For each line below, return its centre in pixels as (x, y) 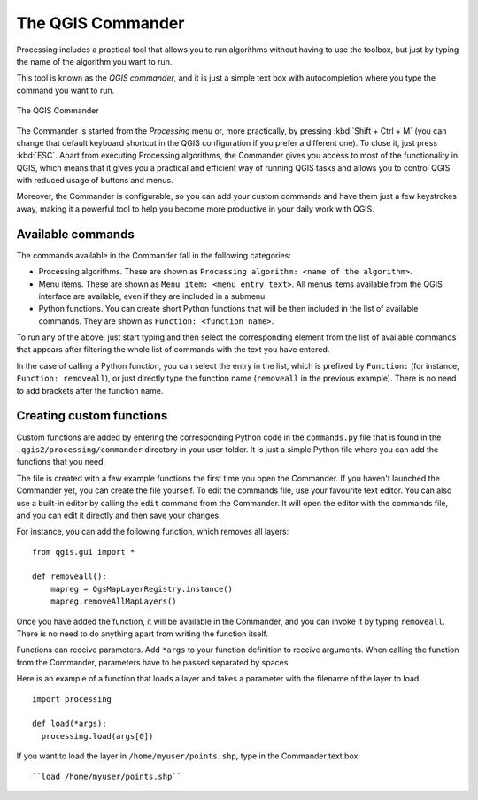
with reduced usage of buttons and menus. (95, 181)
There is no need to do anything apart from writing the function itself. (143, 634)
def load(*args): (69, 724)
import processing (72, 699)
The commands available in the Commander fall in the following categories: (154, 255)
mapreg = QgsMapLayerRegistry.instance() (142, 589)
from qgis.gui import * (84, 552)
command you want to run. (66, 90)
